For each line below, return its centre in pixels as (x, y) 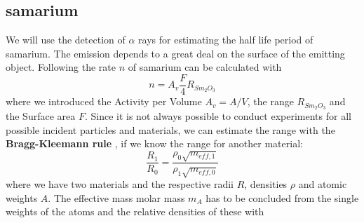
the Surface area (41, 115)
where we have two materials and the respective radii (120, 184)
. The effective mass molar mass (116, 197)
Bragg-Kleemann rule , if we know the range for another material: (154, 143)
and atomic (323, 184)
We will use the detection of (66, 40)
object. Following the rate (61, 67)
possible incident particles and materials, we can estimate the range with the (170, 129)
